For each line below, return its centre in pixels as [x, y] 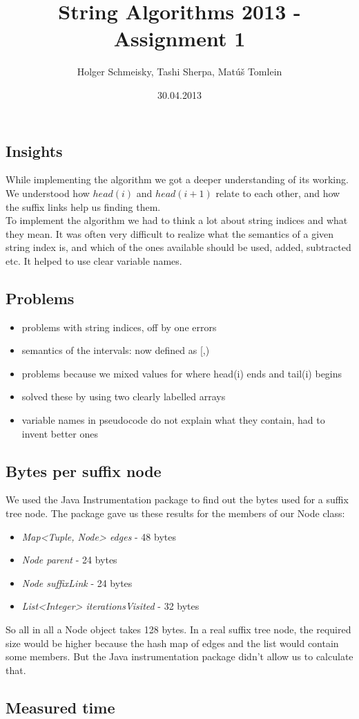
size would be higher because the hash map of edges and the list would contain [172, 643]
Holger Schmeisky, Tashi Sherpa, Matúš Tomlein [179, 72]
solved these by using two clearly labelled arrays [124, 396]
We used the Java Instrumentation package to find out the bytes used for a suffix [177, 499]
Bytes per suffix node [84, 470]
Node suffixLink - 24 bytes [77, 582]
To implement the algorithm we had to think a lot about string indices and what [177, 220]
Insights [34, 150]
